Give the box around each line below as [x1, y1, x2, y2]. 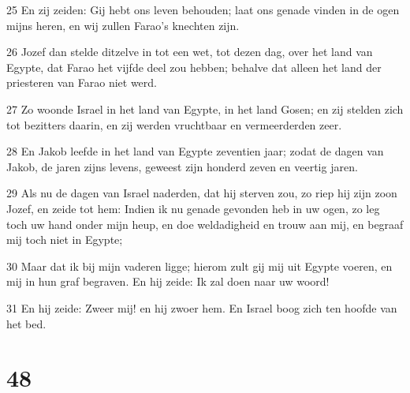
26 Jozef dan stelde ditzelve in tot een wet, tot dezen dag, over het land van [6, 43, 373, 60]
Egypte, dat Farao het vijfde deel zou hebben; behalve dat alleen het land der [6, 58, 382, 75]
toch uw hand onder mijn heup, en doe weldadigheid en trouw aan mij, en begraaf [6, 215, 404, 232]
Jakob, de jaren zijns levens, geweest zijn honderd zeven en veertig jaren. [6, 158, 358, 174]
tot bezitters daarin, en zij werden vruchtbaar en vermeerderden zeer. [6, 116, 342, 133]
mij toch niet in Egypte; [6, 231, 123, 248]
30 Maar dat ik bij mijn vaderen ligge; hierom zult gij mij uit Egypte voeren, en [6, 257, 393, 274]
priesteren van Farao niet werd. [6, 74, 157, 91]
